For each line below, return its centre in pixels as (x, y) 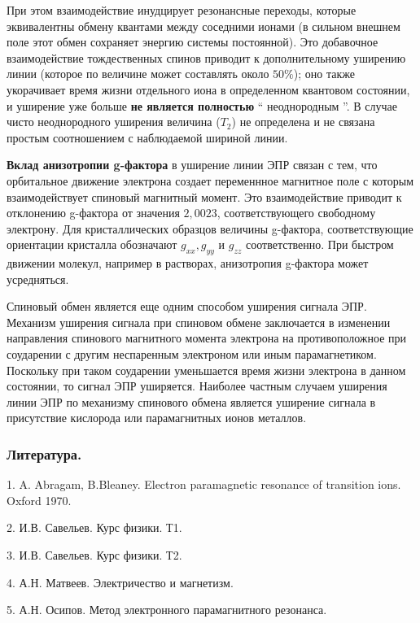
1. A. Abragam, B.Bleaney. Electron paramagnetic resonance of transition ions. (204, 484)
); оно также (324, 74)
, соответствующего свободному (296, 213)
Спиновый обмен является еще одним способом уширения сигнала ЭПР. (187, 306)
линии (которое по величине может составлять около (138, 74)
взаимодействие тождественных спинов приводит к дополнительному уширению (206, 57)
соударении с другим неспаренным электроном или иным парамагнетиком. (192, 354)
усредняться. (38, 279)
